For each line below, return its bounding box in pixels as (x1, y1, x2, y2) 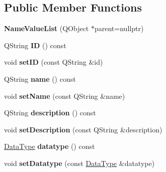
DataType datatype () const (4, 141, 95, 151)
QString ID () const (4, 40, 66, 50)
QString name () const (4, 73, 76, 84)
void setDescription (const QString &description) (4, 124, 162, 134)
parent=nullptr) (94, 23, 144, 34)
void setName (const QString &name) (4, 90, 125, 101)
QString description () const (4, 107, 96, 118)
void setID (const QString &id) (4, 57, 103, 67)
